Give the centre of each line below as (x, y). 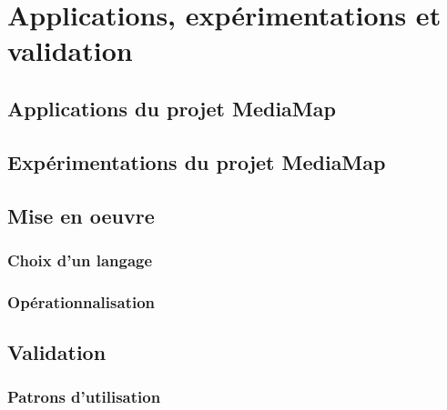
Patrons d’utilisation (84, 397)
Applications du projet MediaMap (172, 108)
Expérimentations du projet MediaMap (197, 161)
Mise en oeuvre (81, 215)
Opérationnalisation (81, 301)
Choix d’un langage (80, 260)
